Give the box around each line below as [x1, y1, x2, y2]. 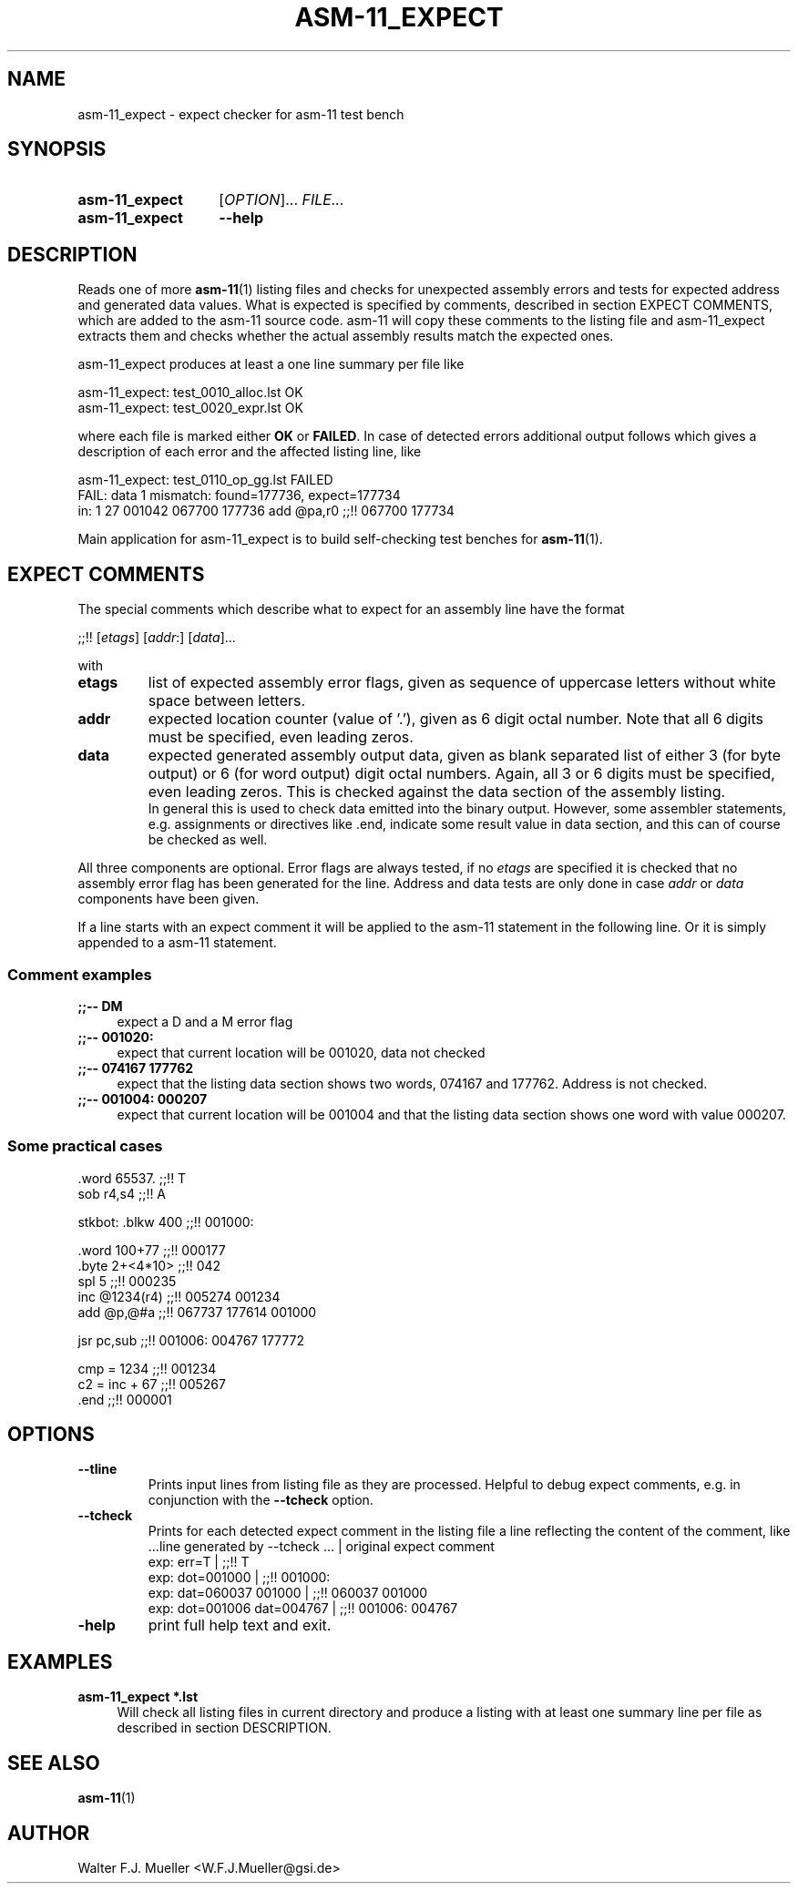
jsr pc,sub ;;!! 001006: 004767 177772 [77, 1332, 304, 1348]
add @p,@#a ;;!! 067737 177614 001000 [77, 1303, 317, 1320]
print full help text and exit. [148, 1616, 332, 1635]
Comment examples [7, 965, 152, 984]
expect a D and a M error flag [117, 1013, 293, 1029]
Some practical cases [7, 1137, 163, 1156]
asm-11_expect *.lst [77, 1689, 199, 1705]
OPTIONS [7, 1423, 95, 1446]
